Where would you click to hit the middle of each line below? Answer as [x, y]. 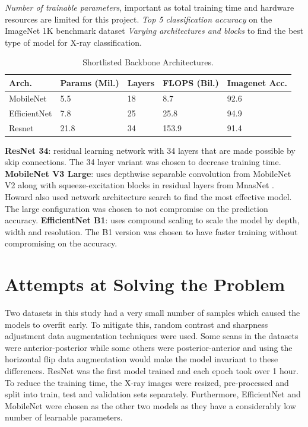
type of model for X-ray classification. [73, 42]
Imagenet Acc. [257, 82]
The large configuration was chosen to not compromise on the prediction [136, 208]
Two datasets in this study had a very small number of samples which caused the [153, 313]
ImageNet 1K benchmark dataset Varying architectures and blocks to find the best [154, 31]
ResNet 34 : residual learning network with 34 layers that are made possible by [150, 150]
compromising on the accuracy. [61, 243]
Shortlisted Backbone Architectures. [148, 62]
